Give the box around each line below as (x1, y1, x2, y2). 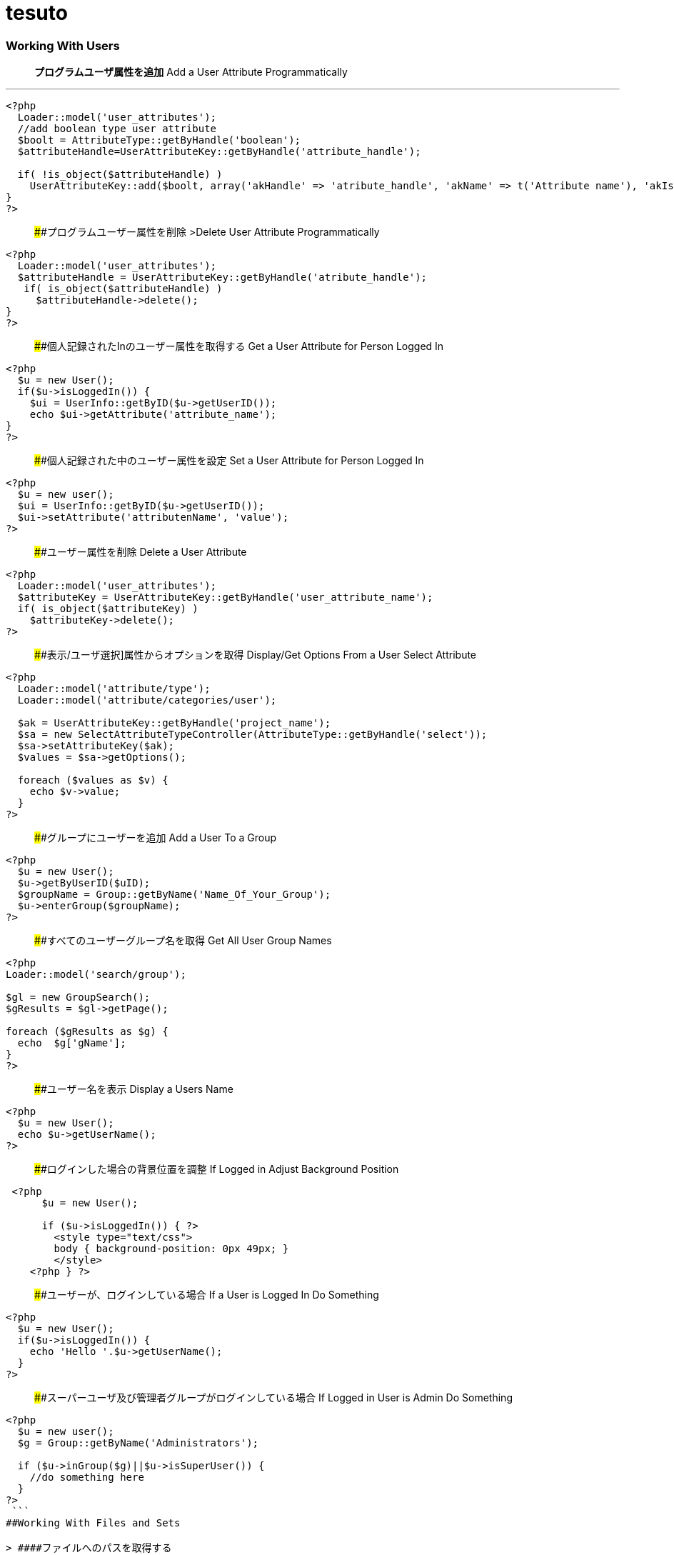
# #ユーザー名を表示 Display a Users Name (34, 1083, 233, 1096)
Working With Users (6, 38, 120, 53)
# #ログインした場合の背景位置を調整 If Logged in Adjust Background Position (34, 1163, 399, 1176)
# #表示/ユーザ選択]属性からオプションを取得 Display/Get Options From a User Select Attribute (34, 649, 477, 661)
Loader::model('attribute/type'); (17, 683, 211, 695)
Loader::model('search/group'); (6, 969, 186, 981)
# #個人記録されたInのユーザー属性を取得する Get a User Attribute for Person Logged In (34, 340, 444, 353)
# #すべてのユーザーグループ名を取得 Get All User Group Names (34, 934, 332, 947)
